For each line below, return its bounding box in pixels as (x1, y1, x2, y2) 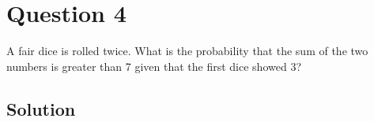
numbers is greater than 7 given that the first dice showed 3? (6, 57, 301, 74)
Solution (6, 96, 76, 120)
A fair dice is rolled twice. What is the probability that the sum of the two (6, 43, 368, 59)
